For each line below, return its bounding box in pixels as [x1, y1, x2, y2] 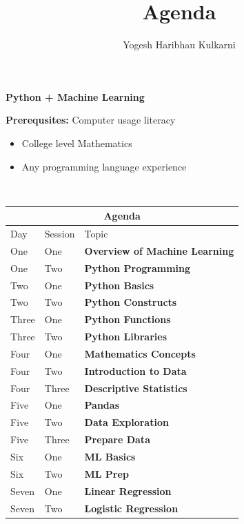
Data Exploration [84, 415, 169, 429]
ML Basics [84, 449, 136, 463]
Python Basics [84, 278, 154, 292]
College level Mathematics [21, 135, 132, 150]
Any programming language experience [21, 159, 187, 173]
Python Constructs [84, 295, 177, 309]
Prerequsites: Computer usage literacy [6, 113, 176, 127]
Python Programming [84, 260, 191, 275]
